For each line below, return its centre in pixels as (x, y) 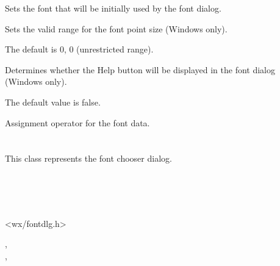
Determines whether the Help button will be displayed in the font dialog (140, 69)
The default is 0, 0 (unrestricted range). (79, 49)
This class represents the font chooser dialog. (88, 158)
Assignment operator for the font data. (77, 122)
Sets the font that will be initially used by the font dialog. (113, 8)
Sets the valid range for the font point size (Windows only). (116, 28)
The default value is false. (53, 102)
